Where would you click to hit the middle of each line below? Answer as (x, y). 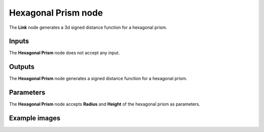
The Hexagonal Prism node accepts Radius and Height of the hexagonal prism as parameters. (105, 104)
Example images (35, 118)
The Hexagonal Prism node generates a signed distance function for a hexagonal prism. (98, 79)
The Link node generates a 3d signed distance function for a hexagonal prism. (88, 27)
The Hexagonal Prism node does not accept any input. (64, 53)
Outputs (22, 67)
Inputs (19, 41)
